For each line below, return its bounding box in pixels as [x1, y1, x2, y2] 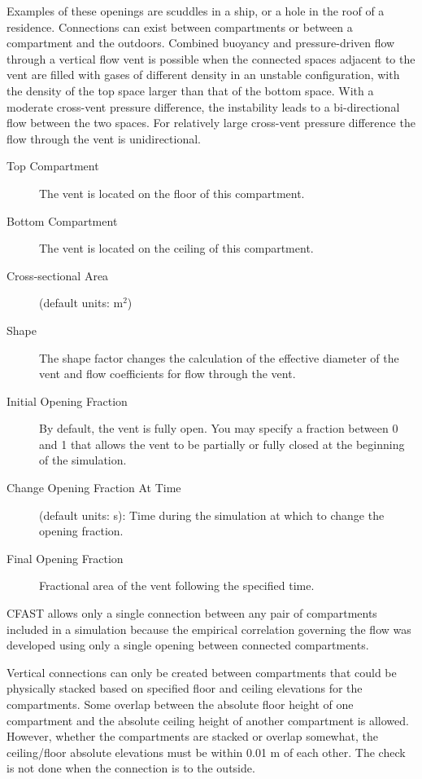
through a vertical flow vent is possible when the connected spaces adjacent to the [7, 50, 415, 67]
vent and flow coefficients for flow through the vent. [39, 365, 296, 382]
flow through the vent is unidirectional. [7, 130, 201, 147]
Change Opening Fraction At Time [7, 479, 181, 496]
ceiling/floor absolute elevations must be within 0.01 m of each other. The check [7, 743, 406, 760]
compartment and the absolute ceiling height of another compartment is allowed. [7, 711, 409, 728]
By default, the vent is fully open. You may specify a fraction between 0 [39, 420, 398, 437]
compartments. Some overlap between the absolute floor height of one [7, 696, 354, 712]
